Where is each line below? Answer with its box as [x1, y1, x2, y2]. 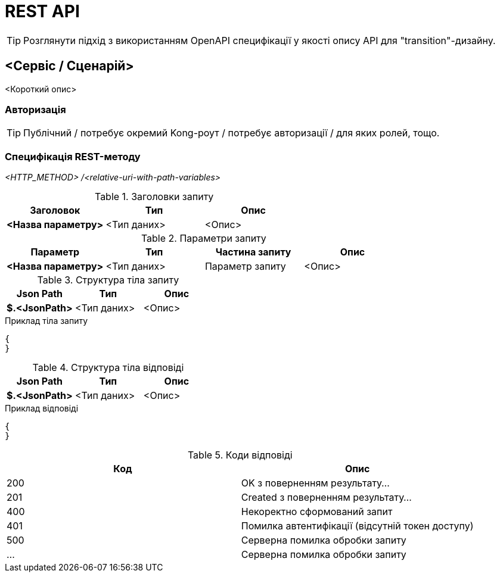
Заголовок [30, 204, 80, 217]
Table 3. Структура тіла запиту [37, 274, 179, 286]
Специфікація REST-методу [5, 150, 141, 163]
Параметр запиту [204, 260, 286, 273]
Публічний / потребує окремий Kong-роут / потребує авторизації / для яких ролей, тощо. [23, 127, 440, 139]
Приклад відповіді [5, 403, 79, 414]
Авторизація [5, 103, 66, 116]
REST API [5, 1, 80, 21]
